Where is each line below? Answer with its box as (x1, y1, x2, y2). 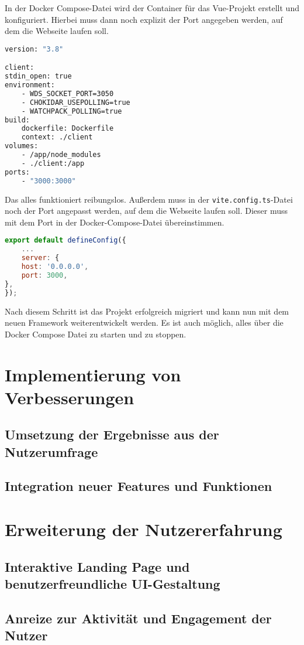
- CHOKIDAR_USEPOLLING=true (21, 98, 130, 107)
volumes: (5, 142, 39, 151)
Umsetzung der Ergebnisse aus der (5, 425, 219, 443)
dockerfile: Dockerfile (21, 124, 114, 133)
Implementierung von (5, 362, 181, 386)
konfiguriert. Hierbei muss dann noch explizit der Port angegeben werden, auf (5, 13, 283, 25)
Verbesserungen (5, 385, 134, 409)
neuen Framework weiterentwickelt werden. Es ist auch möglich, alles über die (5, 316, 284, 329)
